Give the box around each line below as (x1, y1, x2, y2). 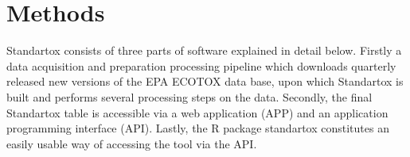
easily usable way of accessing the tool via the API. (6, 135, 257, 151)
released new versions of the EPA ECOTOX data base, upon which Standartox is (6, 73, 404, 90)
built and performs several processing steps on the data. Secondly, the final (6, 88, 373, 105)
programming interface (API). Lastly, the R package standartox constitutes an (6, 120, 389, 136)
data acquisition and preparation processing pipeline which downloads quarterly (6, 57, 396, 74)
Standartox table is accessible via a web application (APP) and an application (6, 104, 389, 121)
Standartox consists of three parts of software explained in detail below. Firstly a (6, 42, 402, 59)
